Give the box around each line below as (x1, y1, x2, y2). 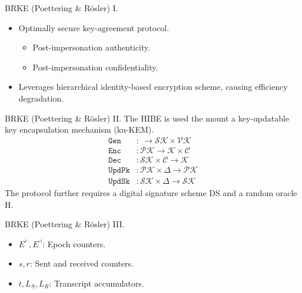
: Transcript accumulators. (49, 277, 144, 289)
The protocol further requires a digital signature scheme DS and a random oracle (5, 186, 297, 198)
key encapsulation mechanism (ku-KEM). (5, 123, 154, 136)
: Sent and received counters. (29, 257, 134, 270)
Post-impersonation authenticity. (32, 41, 151, 53)
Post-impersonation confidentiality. (32, 60, 158, 73)
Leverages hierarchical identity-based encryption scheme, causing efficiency (18, 80, 288, 93)
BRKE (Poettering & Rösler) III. (5, 218, 125, 230)
